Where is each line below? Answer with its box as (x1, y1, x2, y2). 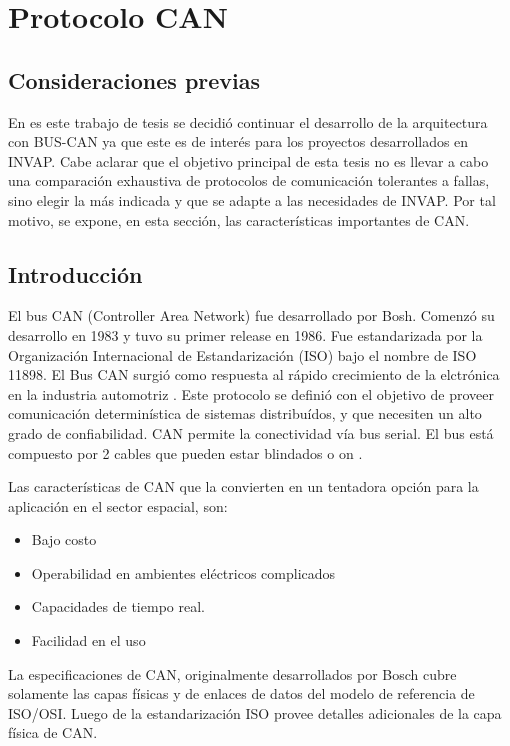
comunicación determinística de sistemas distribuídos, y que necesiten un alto (8, 403, 482, 424)
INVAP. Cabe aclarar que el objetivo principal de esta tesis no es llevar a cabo (8, 150, 489, 171)
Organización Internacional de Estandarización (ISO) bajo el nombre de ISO (8, 344, 477, 365)
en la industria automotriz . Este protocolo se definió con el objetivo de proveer (8, 383, 494, 404)
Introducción (8, 258, 143, 289)
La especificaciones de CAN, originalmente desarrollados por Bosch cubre (8, 663, 457, 684)
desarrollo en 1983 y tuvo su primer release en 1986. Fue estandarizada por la (8, 324, 483, 345)
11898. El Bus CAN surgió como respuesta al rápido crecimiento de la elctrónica (8, 364, 500, 385)
